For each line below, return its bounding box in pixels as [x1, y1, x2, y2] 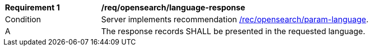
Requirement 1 [5, 2, 60, 12]
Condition [5, 14, 41, 24]
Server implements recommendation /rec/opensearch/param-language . [101, 14, 369, 24]
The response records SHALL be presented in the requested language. [101, 26, 366, 36]
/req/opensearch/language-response [101, 2, 246, 12]
